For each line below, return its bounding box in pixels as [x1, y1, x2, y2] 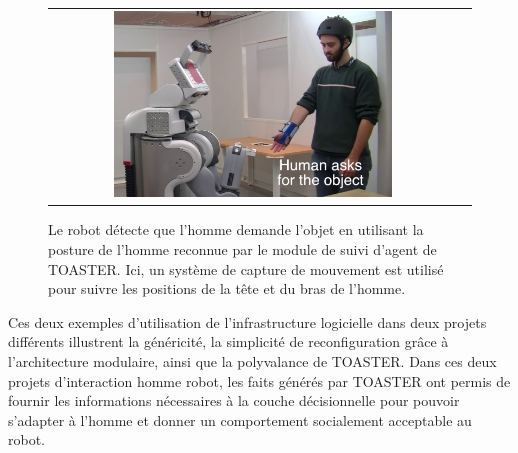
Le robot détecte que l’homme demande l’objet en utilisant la [48, 219, 424, 240]
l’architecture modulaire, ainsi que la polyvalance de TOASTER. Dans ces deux [8, 350, 497, 371]
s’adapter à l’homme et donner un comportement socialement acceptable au [8, 409, 472, 430]
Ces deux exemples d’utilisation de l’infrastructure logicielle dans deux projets [8, 311, 487, 332]
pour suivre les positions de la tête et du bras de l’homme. [48, 278, 406, 299]
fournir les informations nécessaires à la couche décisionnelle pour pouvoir [8, 390, 460, 411]
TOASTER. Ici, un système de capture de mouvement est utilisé [48, 258, 444, 279]
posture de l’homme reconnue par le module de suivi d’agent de [48, 238, 437, 259]
